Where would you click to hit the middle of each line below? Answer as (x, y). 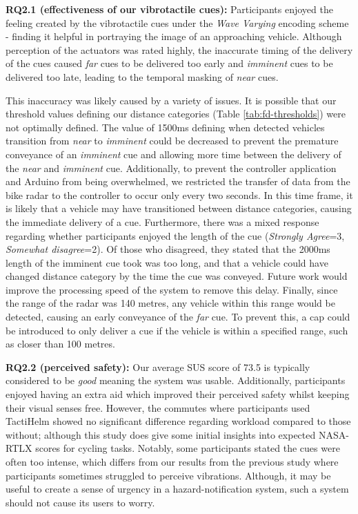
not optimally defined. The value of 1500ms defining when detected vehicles (165, 127)
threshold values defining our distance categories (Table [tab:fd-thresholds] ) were (176, 114)
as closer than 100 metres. (60, 344)
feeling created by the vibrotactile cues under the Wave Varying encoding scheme (177, 22)
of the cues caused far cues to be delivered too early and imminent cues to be (169, 63)
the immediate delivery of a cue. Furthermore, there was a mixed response (162, 221)
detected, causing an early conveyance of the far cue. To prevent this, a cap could (178, 317)
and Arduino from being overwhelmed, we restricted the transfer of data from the (178, 181)
